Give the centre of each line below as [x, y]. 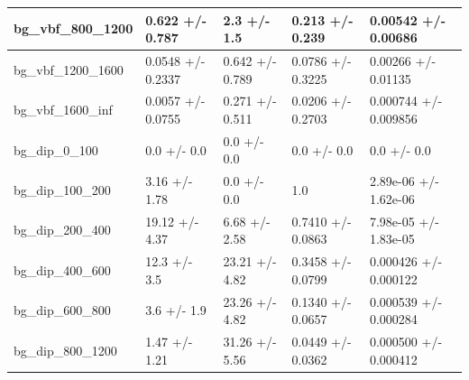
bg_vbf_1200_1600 [69, 69]
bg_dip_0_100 [56, 149]
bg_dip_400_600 [62, 269]
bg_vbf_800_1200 [74, 28]
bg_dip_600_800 [62, 310]
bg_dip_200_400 [62, 230]
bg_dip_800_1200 [65, 350]
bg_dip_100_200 [62, 190]
